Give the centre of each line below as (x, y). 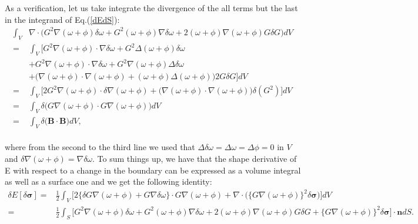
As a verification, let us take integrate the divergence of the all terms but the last (151, 8)
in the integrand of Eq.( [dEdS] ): (62, 19)
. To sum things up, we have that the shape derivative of (195, 159)
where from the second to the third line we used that (100, 147)
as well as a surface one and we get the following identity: (108, 181)
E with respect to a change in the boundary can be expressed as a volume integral (153, 170)
